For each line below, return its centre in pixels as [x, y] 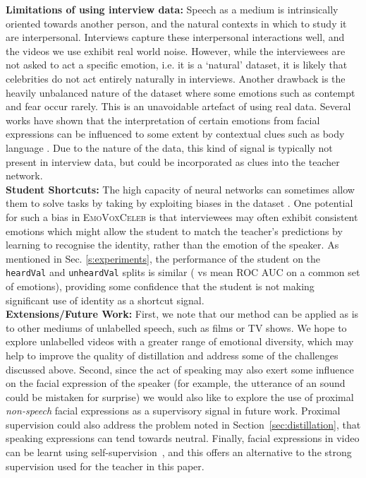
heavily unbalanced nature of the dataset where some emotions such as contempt [181, 92]
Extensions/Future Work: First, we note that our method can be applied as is [182, 314]
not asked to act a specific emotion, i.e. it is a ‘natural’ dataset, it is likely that [177, 65]
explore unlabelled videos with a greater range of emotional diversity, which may [180, 341]
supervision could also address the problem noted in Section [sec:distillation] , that [183, 424]
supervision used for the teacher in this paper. [105, 466]
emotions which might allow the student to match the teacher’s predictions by [174, 231]
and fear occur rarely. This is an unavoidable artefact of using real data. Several [178, 106]
